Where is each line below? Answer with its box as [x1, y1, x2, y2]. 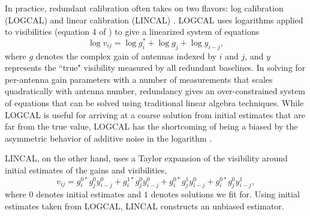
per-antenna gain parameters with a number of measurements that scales [5, 73, 273, 85]
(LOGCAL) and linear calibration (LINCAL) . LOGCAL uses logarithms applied [5, 13, 303, 26]
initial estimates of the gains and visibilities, [5, 164, 167, 176]
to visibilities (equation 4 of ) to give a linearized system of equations [5, 25, 260, 38]
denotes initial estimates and [36, 188, 142, 200]
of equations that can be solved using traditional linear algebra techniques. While [5, 97, 304, 109]
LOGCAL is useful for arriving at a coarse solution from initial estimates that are [5, 108, 305, 121]
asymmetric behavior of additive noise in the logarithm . [5, 131, 212, 144]
